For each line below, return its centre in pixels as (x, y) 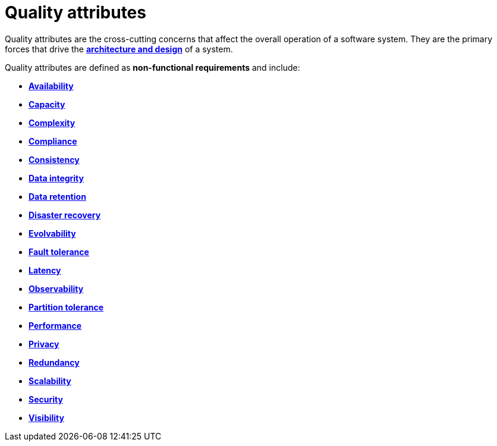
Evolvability (52, 233)
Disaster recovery (65, 215)
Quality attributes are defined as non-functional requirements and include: (152, 67)
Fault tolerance (59, 252)
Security (46, 399)
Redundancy (54, 362)
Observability (56, 288)
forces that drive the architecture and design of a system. (119, 49)
